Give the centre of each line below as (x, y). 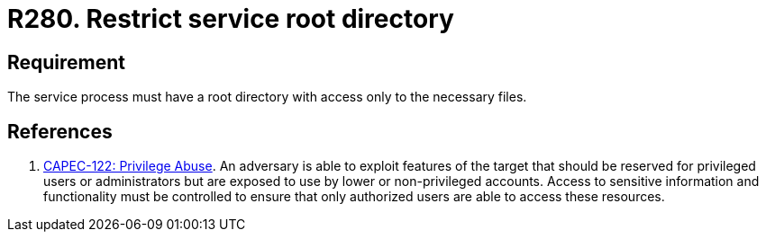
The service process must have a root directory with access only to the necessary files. (267, 97)
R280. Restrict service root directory (231, 19)
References (60, 131)
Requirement (67, 62)
